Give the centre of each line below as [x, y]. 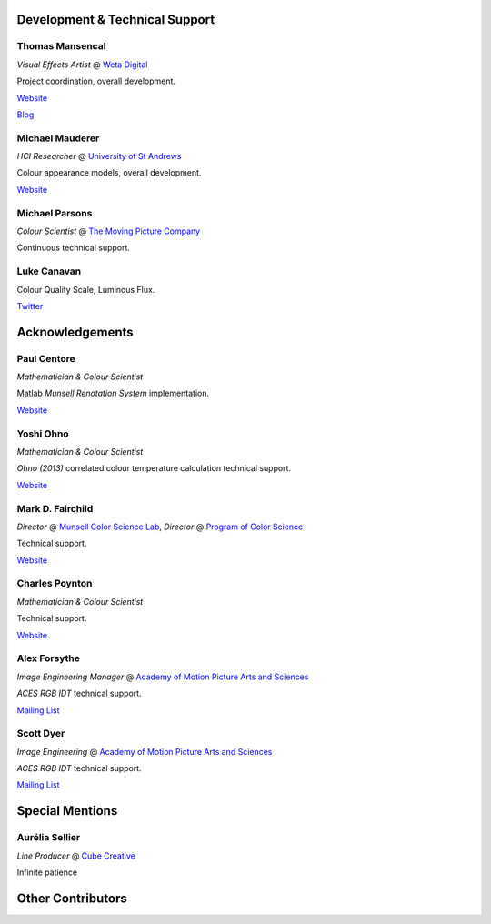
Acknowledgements [75, 332]
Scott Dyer [41, 734]
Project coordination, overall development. [96, 81]
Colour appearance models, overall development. [109, 173]
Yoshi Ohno [43, 434]
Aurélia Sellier [49, 838]
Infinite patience [47, 872]
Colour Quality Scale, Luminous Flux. [86, 289]
